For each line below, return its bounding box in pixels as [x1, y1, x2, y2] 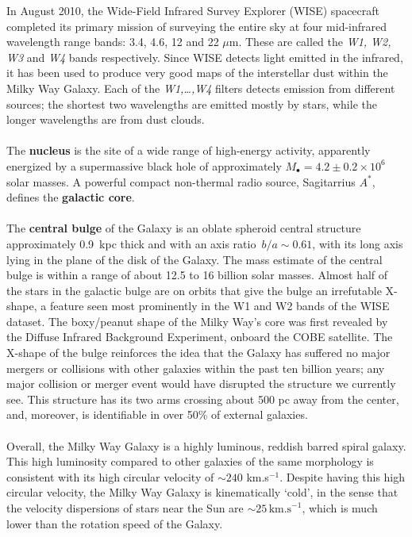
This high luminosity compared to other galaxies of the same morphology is [6, 453, 374, 470]
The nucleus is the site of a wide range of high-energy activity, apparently [6, 142, 371, 159]
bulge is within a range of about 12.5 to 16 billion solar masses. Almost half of [6, 267, 388, 283]
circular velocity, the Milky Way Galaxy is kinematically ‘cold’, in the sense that [6, 484, 399, 501]
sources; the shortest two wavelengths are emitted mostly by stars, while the [6, 95, 377, 112]
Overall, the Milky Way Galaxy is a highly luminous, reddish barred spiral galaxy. [6, 437, 406, 454]
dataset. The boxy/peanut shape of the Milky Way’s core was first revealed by [6, 313, 388, 329]
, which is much [302, 500, 378, 516]
